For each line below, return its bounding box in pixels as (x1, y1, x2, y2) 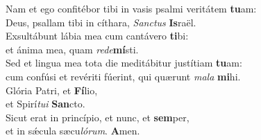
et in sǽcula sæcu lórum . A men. (6, 123, 140, 138)
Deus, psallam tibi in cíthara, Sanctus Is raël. (6, 15, 196, 29)
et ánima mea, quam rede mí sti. (6, 42, 139, 56)
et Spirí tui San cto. (6, 96, 85, 111)
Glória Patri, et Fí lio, (6, 82, 98, 97)
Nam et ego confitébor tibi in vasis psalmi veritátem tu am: (6, 1, 257, 15)
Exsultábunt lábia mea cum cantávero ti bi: (6, 28, 189, 43)
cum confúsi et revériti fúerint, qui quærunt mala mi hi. (6, 69, 241, 83)
